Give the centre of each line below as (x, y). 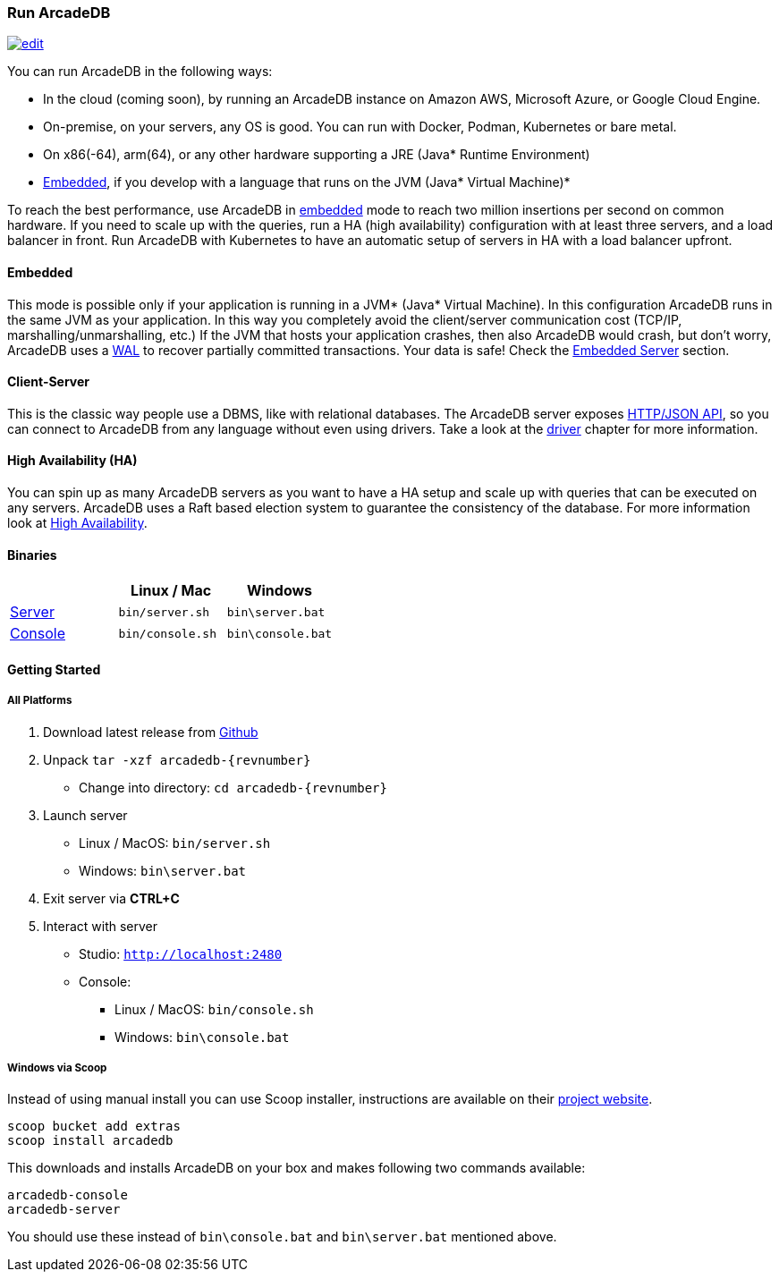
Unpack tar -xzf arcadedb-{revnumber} (177, 759)
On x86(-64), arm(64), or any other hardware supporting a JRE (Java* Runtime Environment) (317, 155)
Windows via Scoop (57, 1068)
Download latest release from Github (151, 732)
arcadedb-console (68, 1195)
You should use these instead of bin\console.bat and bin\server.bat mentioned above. (282, 1237)
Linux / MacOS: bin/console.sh (214, 1009)
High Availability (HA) (72, 461)
